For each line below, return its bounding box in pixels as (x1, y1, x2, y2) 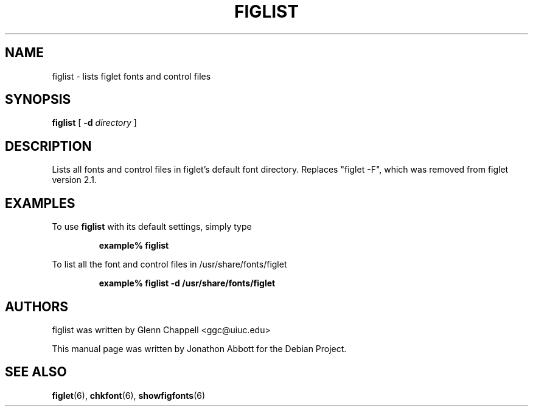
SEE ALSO (5, 364, 67, 380)
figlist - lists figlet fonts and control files (52, 71, 211, 81)
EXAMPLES (5, 195, 75, 211)
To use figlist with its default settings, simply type (52, 221, 252, 232)
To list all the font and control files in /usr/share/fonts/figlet (52, 259, 287, 270)
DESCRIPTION (5, 138, 92, 154)
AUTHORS (5, 299, 69, 314)
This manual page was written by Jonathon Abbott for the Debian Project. (52, 343, 347, 354)
